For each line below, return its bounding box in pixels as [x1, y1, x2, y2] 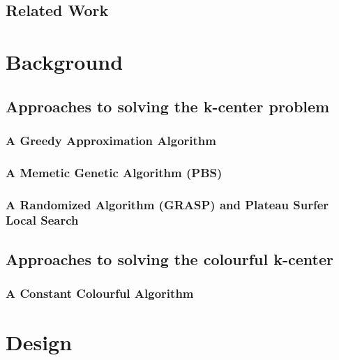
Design [6, 328, 73, 357]
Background [6, 47, 123, 75]
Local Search [6, 211, 79, 229]
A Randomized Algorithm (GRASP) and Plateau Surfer [6, 195, 329, 213]
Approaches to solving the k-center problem [6, 95, 330, 117]
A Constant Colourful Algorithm [6, 285, 194, 302]
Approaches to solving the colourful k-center [6, 248, 333, 269]
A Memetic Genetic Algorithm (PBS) [6, 163, 223, 181]
